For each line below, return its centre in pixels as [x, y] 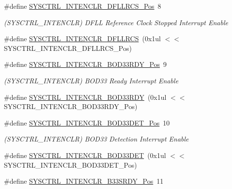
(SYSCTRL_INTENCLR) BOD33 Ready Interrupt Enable [91, 80]
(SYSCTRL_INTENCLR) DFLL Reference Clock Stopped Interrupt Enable [116, 22]
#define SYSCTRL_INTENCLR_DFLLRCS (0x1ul [82, 39]
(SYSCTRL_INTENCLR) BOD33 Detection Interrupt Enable [96, 139]
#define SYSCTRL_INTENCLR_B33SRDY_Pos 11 [84, 181]
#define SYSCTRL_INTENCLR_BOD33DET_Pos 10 [87, 122]
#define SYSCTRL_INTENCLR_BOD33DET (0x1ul [85, 155]
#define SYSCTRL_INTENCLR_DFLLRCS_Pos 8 [83, 6]
